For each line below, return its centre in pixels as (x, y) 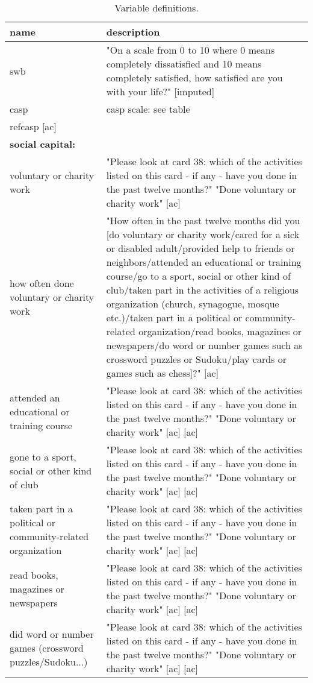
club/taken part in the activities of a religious (203, 290)
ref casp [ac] (33, 126)
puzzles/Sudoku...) (49, 661)
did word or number (52, 634)
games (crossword (47, 647)
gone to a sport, (43, 456)
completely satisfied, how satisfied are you (194, 77)
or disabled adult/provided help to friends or (200, 248)
